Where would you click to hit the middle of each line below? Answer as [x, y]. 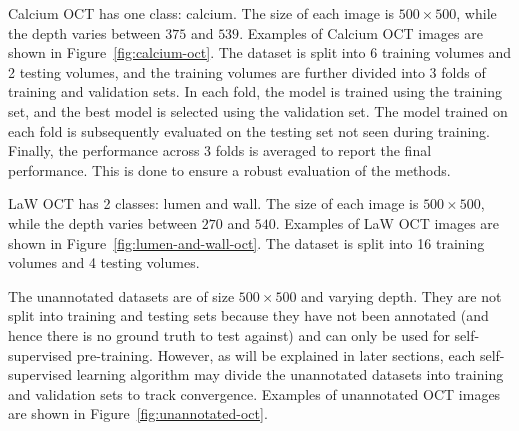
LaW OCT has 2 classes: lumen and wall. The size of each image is [213, 203]
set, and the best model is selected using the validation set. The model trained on [258, 110]
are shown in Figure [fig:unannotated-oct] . [138, 413]
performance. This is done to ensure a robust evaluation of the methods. [229, 169]
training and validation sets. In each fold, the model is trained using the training [255, 91]
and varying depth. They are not [401, 295]
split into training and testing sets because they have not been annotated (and [248, 315]
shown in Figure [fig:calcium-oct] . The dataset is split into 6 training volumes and [260, 52]
